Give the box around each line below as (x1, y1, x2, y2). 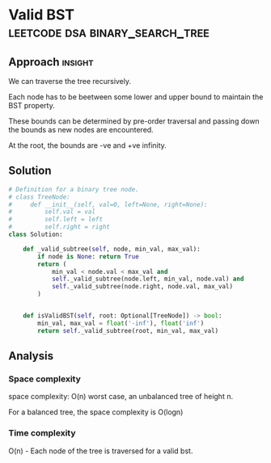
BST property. (8, 101, 55, 110)
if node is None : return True (37, 252, 139, 260)
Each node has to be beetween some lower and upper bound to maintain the (8, 92, 264, 102)
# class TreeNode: (8, 192, 70, 201)
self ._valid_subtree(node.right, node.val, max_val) (51, 283, 233, 291)
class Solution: (8, 230, 63, 239)
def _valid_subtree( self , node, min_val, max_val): (23, 245, 201, 253)
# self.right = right (8, 223, 111, 231)
